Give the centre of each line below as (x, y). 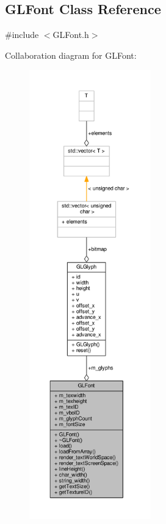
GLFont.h (71, 35)
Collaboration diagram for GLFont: (71, 55)
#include (22, 35)
